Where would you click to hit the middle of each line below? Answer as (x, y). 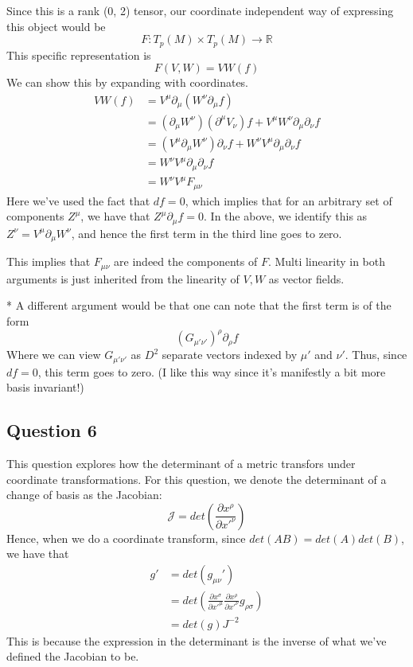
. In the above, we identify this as (286, 216)
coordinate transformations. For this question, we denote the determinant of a (197, 479)
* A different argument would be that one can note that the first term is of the (199, 305)
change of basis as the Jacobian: (84, 495)
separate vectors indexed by (230, 355)
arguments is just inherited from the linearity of (123, 278)
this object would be (56, 26)
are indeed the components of (186, 261)
